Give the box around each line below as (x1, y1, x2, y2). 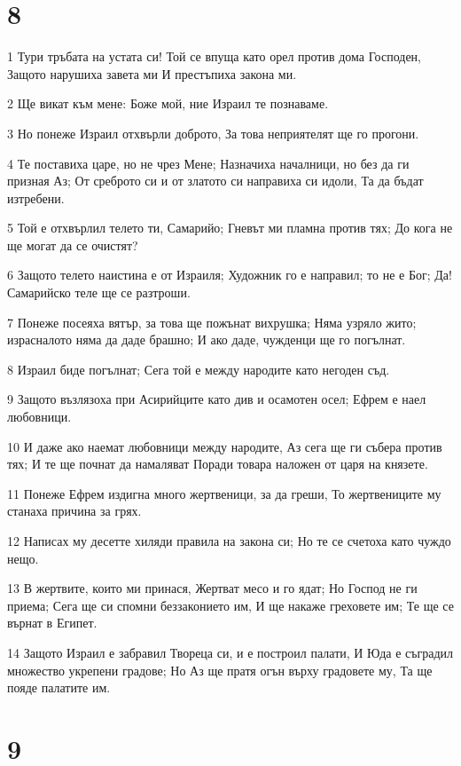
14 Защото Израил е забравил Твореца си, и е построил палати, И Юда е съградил (7, 643, 454, 661)
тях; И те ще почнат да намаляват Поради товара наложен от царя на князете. (7, 454, 428, 473)
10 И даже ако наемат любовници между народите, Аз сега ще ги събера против (7, 437, 442, 455)
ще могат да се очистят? (7, 235, 138, 254)
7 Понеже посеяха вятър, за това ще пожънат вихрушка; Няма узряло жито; (7, 312, 417, 331)
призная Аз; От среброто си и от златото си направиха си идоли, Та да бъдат (7, 171, 424, 190)
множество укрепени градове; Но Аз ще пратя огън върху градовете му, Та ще (7, 660, 433, 679)
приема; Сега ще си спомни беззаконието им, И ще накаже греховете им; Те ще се (7, 596, 454, 614)
